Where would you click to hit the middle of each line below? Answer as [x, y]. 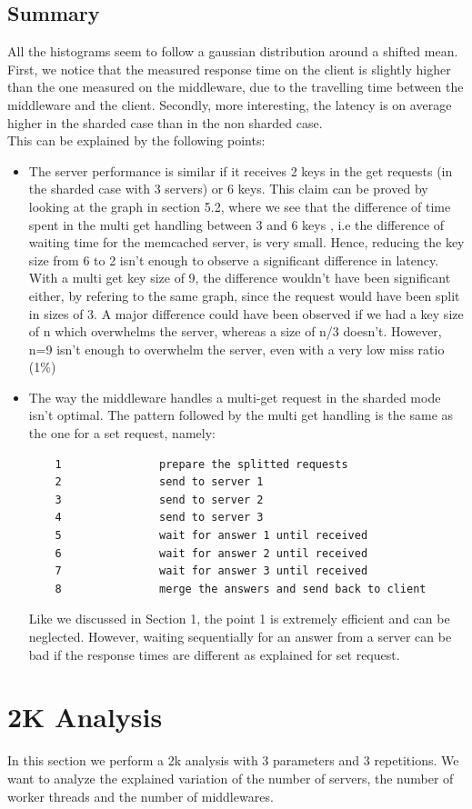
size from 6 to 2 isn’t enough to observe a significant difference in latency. [234, 260]
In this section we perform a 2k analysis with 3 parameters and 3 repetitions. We [233, 760]
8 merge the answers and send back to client [241, 589]
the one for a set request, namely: [122, 433]
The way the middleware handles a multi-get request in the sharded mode [235, 397]
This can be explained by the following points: [136, 140]
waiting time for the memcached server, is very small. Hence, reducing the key [246, 242]
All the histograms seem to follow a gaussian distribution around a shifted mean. [233, 51]
